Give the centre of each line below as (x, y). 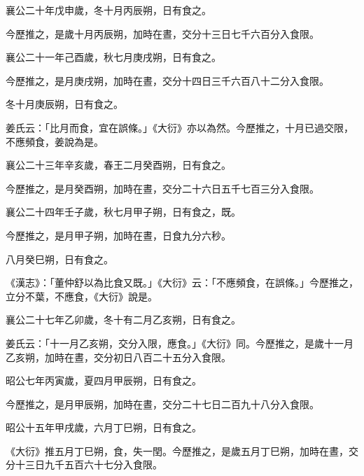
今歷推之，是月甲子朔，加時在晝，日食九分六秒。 (118, 235)
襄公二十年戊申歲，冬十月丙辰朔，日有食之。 (108, 10)
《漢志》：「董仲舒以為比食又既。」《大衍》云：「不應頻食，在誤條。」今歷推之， (182, 282)
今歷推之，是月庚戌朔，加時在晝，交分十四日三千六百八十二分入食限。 (167, 80)
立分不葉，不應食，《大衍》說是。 (82, 296)
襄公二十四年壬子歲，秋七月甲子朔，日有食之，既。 (123, 212)
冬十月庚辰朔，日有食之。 (64, 104)
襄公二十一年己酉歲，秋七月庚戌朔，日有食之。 (113, 57)
